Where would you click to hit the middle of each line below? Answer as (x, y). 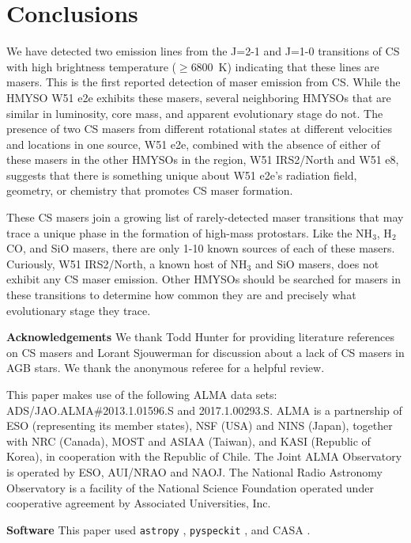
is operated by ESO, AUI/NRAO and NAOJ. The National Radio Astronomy (194, 471)
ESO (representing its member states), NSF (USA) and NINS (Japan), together (200, 425)
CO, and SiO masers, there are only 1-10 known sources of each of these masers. (201, 248)
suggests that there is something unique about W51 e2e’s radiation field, (182, 175)
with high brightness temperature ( (91, 66)
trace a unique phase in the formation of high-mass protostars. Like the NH (190, 232)
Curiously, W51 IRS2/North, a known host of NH (127, 263)
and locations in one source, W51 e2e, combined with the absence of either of (193, 144)
